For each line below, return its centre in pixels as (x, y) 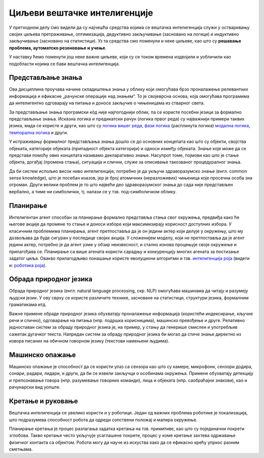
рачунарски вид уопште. (35, 387)
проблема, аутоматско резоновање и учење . (58, 48)
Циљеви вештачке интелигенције (81, 13)
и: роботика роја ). (28, 265)
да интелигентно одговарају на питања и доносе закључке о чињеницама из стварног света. (107, 103)
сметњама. (21, 449)
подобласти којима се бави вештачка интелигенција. (64, 64)
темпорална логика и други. (39, 133)
